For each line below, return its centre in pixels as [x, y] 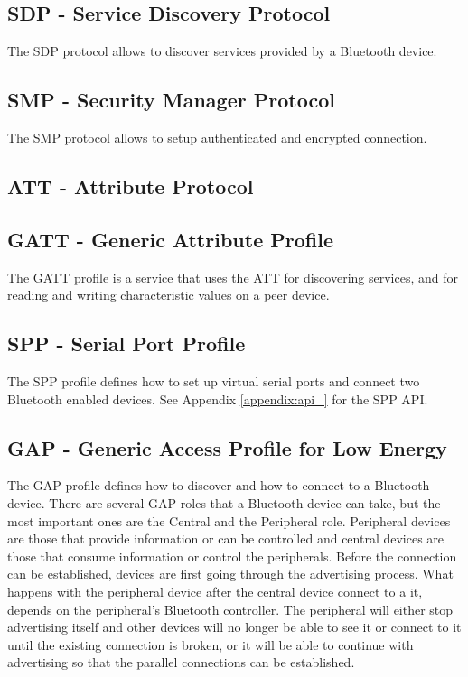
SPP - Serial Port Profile [126, 343]
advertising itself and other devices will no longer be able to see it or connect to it [234, 627]
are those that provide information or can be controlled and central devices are [226, 538]
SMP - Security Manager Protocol [171, 100]
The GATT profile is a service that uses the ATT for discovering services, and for [233, 277]
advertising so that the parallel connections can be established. [181, 662]
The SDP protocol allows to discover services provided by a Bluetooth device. [222, 51]
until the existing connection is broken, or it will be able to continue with [211, 644]
